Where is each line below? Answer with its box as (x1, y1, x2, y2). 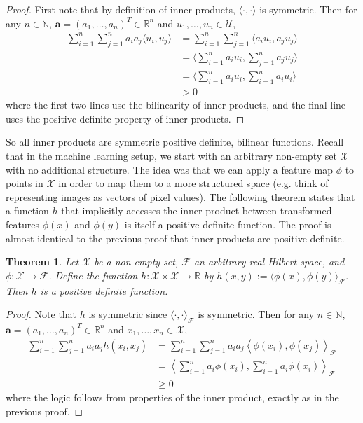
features (6, 216, 39, 231)
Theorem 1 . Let (6, 254, 79, 269)
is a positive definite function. (40, 283, 168, 298)
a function (6, 203, 49, 218)
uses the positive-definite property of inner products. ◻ (6, 111, 245, 125)
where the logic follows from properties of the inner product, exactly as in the (6, 390, 339, 405)
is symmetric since (88, 307, 167, 321)
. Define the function (48, 268, 138, 282)
